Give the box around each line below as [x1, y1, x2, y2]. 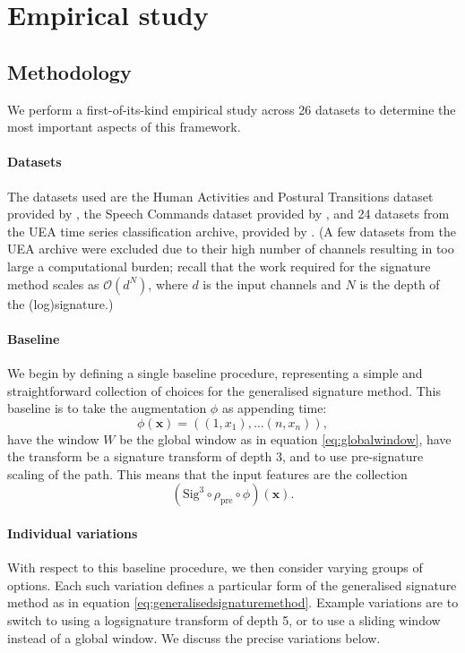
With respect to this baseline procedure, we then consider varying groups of [7, 558, 423, 577]
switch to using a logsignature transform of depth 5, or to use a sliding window [7, 611, 441, 630]
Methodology [7, 57, 132, 85]
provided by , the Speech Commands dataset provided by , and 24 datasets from [7, 204, 450, 223]
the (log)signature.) [7, 294, 114, 313]
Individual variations [7, 524, 138, 543]
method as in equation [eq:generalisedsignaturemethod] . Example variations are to [7, 593, 459, 612]
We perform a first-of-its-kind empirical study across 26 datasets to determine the [7, 99, 456, 118]
